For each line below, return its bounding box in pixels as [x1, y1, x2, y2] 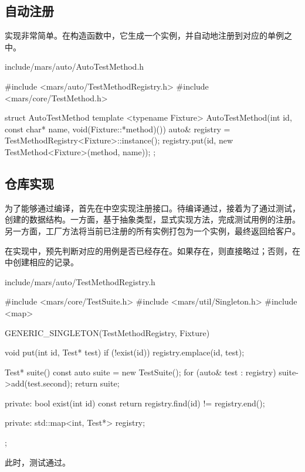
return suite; [74, 377, 120, 389]
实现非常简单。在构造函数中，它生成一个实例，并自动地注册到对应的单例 [5, 29, 284, 42]
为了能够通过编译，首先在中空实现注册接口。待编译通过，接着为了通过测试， [5, 201, 300, 214]
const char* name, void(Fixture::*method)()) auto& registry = [5, 122, 231, 135]
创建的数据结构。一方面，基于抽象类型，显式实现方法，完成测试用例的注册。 [5, 213, 300, 225]
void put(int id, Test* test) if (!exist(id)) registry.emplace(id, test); [5, 346, 245, 358]
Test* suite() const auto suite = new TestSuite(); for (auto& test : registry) [5, 365, 276, 378]
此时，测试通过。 [5, 456, 70, 468]
